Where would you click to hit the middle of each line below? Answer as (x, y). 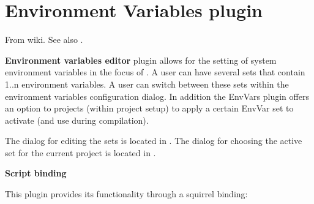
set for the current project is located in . (80, 152)
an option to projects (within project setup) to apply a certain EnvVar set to (149, 108)
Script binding (36, 173)
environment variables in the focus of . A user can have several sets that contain (155, 72)
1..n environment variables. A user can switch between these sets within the (147, 84)
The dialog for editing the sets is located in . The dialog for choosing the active (154, 141)
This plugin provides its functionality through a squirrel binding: (126, 194)
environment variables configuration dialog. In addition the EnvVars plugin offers (157, 96)
